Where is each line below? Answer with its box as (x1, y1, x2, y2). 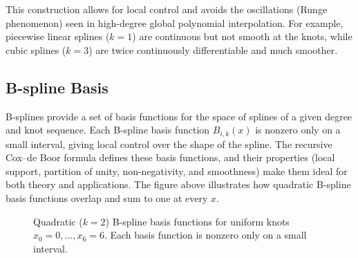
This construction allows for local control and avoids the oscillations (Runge (6, 2, 328, 16)
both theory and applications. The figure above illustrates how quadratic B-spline (6, 177, 351, 192)
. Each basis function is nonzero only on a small (104, 228, 307, 242)
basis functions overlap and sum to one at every (6, 191, 208, 205)
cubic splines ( (6, 42, 66, 57)
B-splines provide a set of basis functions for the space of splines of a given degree (6, 109, 352, 123)
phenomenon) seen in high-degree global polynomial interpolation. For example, (6, 15, 343, 30)
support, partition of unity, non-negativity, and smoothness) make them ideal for (6, 163, 348, 178)
